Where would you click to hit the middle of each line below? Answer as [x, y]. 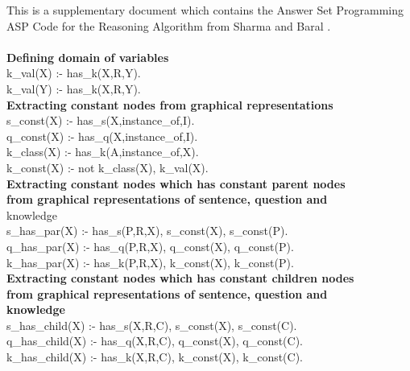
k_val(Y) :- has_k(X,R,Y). [74, 88]
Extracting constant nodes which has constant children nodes [180, 278]
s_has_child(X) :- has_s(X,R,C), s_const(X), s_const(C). [152, 325]
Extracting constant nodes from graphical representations [170, 104]
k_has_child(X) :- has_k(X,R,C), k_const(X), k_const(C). [155, 357]
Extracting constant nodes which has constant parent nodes [176, 183]
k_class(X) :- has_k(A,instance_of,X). [103, 152]
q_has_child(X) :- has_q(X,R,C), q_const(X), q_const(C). [155, 341]
